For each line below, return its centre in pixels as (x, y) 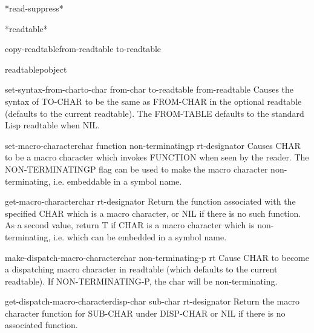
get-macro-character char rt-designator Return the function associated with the (150, 201)
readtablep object (36, 69)
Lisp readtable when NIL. (52, 125)
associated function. (41, 325)
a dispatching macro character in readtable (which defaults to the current (141, 269)
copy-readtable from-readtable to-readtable (83, 49)
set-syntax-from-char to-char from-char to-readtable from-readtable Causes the (149, 89)
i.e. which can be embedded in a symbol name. (140, 236)
